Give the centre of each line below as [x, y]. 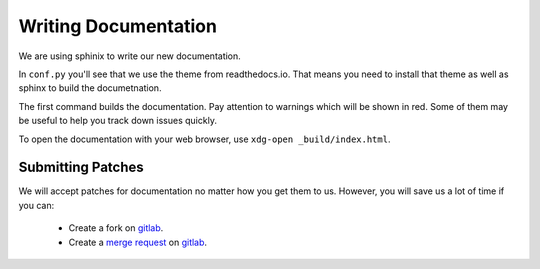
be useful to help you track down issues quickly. [117, 121]
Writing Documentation [117, 26]
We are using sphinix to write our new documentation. [130, 56]
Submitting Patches [81, 167]
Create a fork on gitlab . [116, 228]
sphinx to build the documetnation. [90, 88]
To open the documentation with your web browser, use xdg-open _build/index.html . [204, 139]
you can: [36, 205]
